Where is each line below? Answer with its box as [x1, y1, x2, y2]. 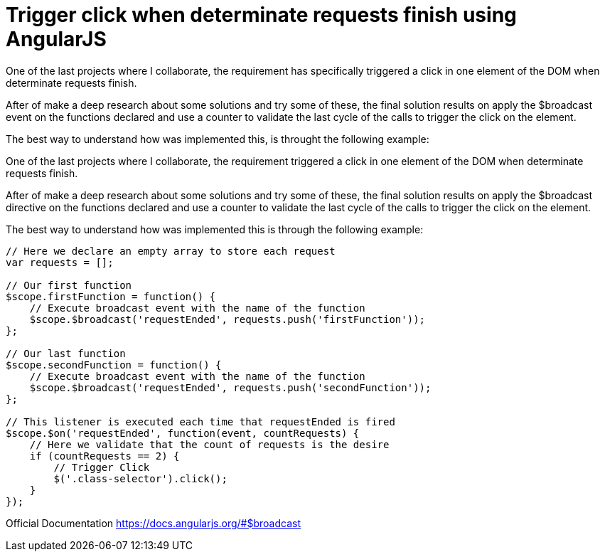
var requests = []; [6, 256, 114, 268]
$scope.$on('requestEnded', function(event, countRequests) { [6, 427, 360, 439]
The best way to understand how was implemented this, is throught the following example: [6, 132, 429, 145]
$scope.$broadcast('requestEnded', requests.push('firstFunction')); [29, 313, 426, 325]
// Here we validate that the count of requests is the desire [29, 438, 390, 450]
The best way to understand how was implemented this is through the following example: [6, 223, 424, 235]
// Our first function [6, 279, 132, 291]
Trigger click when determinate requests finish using [6, 3, 517, 27]
